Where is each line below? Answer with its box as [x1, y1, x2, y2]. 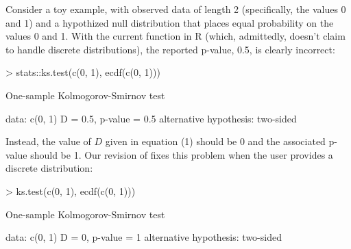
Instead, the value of [5, 134, 91, 148]
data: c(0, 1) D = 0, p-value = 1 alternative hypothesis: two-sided [5, 230, 282, 244]
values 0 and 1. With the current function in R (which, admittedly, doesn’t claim [5, 29, 346, 43]
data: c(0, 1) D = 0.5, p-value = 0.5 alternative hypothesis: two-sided [5, 111, 297, 125]
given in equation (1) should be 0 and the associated [105, 134, 326, 148]
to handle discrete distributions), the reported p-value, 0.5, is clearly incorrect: [5, 42, 335, 56]
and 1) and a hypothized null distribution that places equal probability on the [5, 15, 334, 29]
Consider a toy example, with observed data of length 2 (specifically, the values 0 [5, 2, 346, 16]
